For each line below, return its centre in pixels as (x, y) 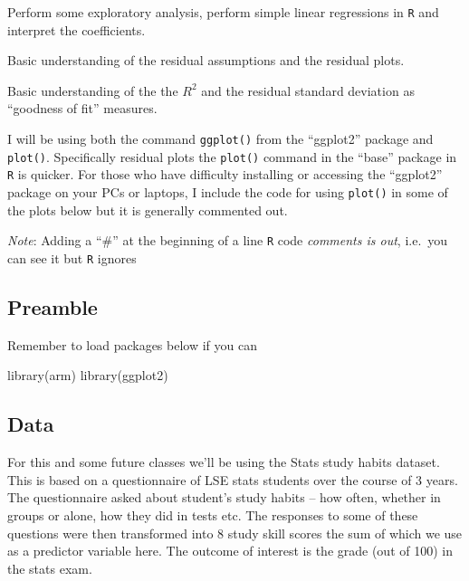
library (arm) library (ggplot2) (88, 375)
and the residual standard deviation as (308, 90)
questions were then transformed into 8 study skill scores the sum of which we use (235, 533)
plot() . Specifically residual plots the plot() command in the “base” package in (232, 156)
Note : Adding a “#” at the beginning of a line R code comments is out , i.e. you (228, 240)
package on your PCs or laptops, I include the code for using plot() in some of (228, 192)
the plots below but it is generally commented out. (148, 210)
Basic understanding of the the (93, 90)
